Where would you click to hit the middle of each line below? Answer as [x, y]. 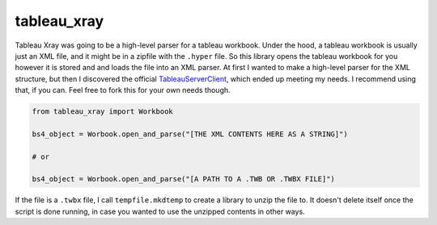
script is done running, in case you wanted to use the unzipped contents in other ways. [160, 211]
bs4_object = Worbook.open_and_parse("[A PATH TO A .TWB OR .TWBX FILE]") [184, 179]
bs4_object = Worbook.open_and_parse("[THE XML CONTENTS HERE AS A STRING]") [190, 134]
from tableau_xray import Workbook [102, 112]
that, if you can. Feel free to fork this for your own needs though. [123, 90]
